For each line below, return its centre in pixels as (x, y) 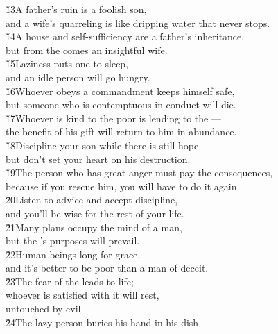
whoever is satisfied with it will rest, (82, 295)
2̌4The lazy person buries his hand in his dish (102, 322)
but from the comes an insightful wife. (87, 50)
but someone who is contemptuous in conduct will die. (121, 105)
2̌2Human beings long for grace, (73, 254)
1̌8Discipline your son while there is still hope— (107, 145)
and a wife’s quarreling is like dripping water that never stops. (138, 23)
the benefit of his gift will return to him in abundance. (121, 132)
